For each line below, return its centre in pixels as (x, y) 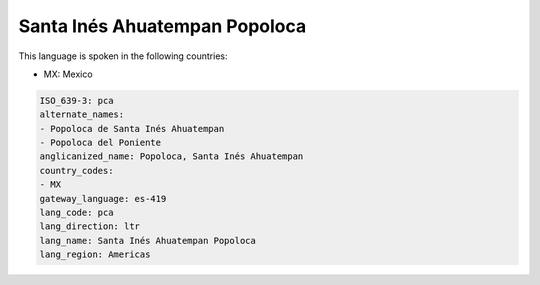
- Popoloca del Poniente (100, 143)
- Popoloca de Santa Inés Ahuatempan (132, 128)
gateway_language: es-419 (103, 198)
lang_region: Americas (95, 254)
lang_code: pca (76, 213)
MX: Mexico (68, 74)
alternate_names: (82, 114)
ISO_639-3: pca (76, 100)
